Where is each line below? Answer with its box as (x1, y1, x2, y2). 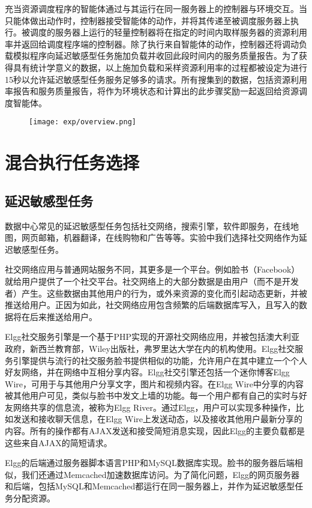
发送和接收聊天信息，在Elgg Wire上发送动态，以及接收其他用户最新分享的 (13, 413, 303, 425)
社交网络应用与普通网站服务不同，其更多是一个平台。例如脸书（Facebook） (5, 263, 300, 276)
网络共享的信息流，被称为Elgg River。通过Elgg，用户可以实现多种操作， (13, 401, 296, 413)
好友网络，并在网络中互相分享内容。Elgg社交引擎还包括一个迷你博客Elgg (5, 366, 290, 378)
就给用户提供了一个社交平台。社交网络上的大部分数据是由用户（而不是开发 (5, 274, 299, 287)
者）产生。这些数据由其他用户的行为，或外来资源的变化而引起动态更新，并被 (5, 286, 307, 299)
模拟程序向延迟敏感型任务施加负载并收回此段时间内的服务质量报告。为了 (13, 49, 299, 62)
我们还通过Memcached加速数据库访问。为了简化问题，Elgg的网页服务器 (21, 468, 299, 480)
